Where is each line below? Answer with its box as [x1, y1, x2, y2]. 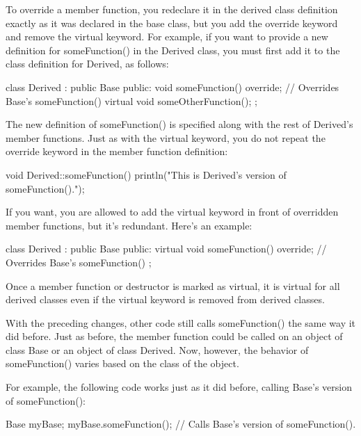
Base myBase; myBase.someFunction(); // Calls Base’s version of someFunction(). [6, 417, 356, 431]
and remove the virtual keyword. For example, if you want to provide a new [6, 29, 328, 44]
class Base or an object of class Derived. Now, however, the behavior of [6, 342, 309, 357]
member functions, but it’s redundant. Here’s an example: [6, 218, 252, 232]
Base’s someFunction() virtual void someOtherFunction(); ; [6, 93, 257, 108]
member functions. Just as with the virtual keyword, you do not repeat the [6, 130, 326, 145]
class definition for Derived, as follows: [6, 56, 169, 71]
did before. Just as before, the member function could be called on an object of [6, 329, 343, 344]
